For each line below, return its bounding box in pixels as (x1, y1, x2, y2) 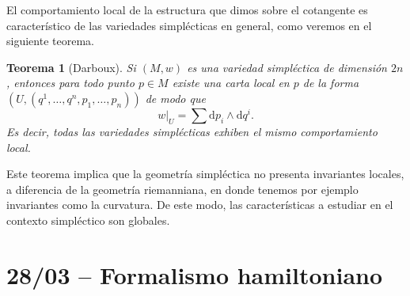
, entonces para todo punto (6, 74, 135, 91)
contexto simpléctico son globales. (6, 212, 170, 229)
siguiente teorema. (6, 32, 94, 49)
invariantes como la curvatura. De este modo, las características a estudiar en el (6, 196, 393, 213)
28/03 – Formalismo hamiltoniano (6, 258, 383, 290)
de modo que (145, 89, 206, 106)
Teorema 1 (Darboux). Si (6, 59, 136, 75)
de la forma (302, 74, 359, 91)
